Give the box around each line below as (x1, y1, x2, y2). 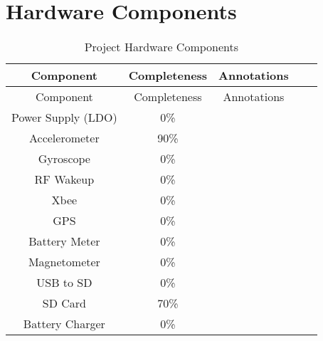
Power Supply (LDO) (11, 109, 117, 126)
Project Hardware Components (84, 38, 239, 56)
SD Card (42, 295, 86, 312)
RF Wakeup (34, 171, 95, 188)
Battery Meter (28, 233, 100, 250)
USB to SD (36, 274, 92, 291)
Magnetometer (28, 253, 100, 271)
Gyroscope (38, 150, 90, 167)
